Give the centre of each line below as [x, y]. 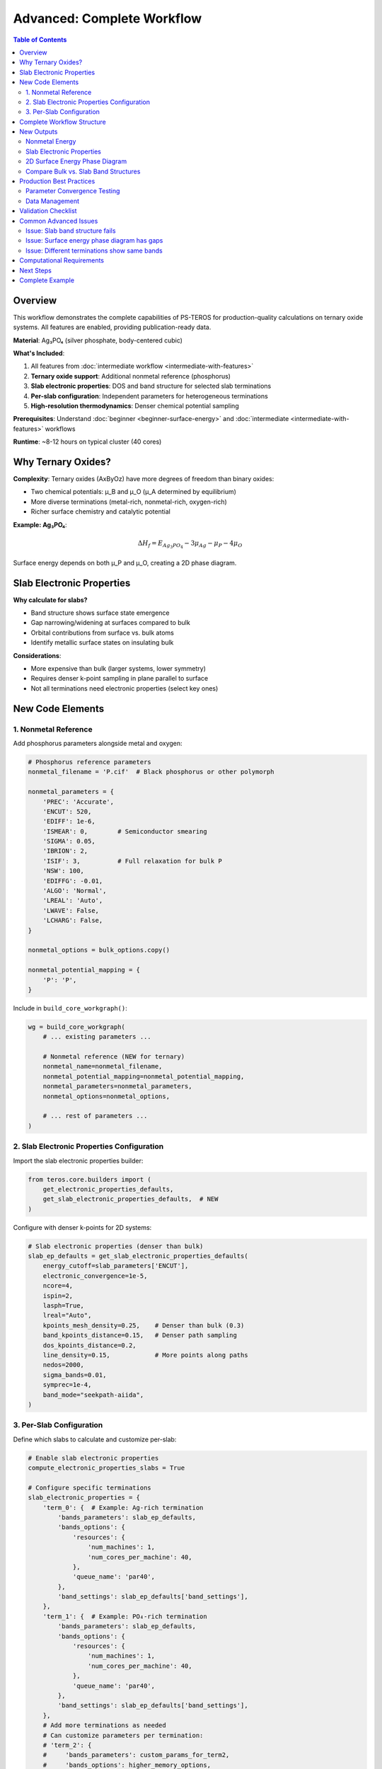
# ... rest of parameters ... [95, 1116]
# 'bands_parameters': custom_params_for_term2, [136, 1755]
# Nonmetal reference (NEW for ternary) [114, 1057]
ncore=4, [58, 1286]
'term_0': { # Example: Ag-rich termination [123, 1508]
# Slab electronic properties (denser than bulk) [116, 1246]
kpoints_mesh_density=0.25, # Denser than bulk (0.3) [144, 1325]
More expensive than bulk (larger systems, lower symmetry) [118, 669]
